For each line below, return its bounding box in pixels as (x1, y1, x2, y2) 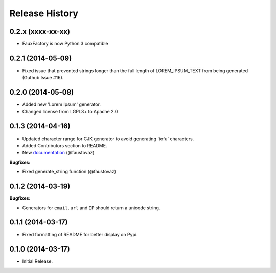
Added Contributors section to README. (22, 142, 107, 148)
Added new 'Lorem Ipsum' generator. (22, 101, 101, 107)
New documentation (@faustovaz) (22, 150, 95, 156)
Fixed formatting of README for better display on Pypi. (22, 232, 138, 238)
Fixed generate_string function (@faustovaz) (22, 169, 117, 175)
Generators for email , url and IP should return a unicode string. (22, 204, 160, 211)
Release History (9, 8, 79, 19)
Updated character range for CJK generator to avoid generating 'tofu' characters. (22, 135, 194, 142)
